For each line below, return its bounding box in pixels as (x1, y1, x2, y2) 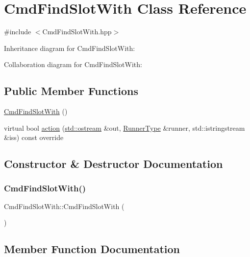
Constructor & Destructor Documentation (4, 156, 223, 171)
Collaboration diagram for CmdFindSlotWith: (4, 59, 142, 70)
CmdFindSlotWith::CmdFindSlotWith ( (4, 201, 125, 211)
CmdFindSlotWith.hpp (42, 26, 112, 37)
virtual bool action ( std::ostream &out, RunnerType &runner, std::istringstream (4, 122, 245, 133)
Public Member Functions (4, 83, 138, 98)
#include (4, 26, 31, 37)
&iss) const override (4, 132, 64, 142)
